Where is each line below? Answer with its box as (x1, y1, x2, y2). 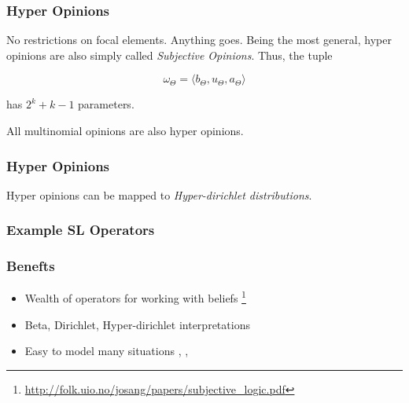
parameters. (78, 96, 134, 112)
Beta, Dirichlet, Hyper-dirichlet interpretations (24, 316, 250, 332)
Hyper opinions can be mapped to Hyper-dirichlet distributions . (6, 186, 312, 203)
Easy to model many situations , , (24, 343, 189, 359)
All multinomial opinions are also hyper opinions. (6, 123, 244, 138)
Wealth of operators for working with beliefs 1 (24, 288, 246, 306)
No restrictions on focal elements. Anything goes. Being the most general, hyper (6, 31, 392, 48)
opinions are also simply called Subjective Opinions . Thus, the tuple (6, 46, 333, 63)
